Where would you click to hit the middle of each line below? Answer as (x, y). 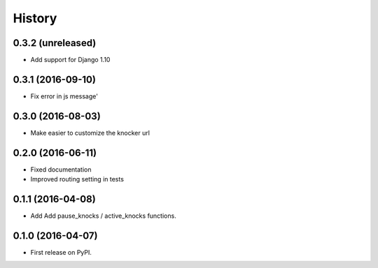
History (35, 18)
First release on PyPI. (61, 252)
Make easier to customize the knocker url (90, 133)
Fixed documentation (61, 169)
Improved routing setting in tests (77, 179)
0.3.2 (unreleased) (55, 43)
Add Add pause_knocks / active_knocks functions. (103, 216)
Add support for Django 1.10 (70, 60)
